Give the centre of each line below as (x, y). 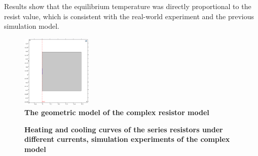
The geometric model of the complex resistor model (117, 112)
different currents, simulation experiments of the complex (127, 139)
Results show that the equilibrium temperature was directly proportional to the (128, 6)
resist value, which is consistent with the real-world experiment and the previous (129, 16)
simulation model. (32, 26)
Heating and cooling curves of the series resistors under (124, 129)
